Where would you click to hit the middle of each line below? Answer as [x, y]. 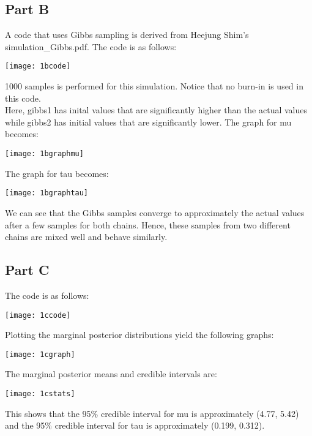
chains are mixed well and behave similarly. [86, 237]
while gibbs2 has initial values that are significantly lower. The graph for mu [148, 122]
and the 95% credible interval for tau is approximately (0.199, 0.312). [135, 425]
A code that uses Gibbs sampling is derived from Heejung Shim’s [127, 35]
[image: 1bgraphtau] [47, 193]
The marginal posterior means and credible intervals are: [111, 374]
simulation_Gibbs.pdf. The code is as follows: [91, 46]
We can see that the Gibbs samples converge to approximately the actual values [155, 212]
